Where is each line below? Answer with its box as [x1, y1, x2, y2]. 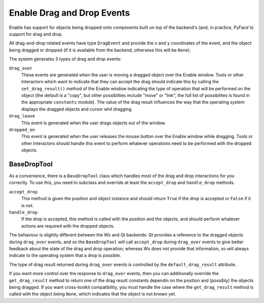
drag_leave [9, 113, 35, 119]
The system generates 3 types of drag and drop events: [9, 56, 122, 62]
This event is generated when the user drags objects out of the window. [21, 120, 166, 126]
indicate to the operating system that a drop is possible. [9, 253, 121, 258]
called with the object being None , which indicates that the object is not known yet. [9, 291, 176, 297]
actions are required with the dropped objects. [21, 223, 115, 229]
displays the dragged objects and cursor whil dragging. [21, 106, 133, 112]
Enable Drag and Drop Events [9, 7, 130, 18]
